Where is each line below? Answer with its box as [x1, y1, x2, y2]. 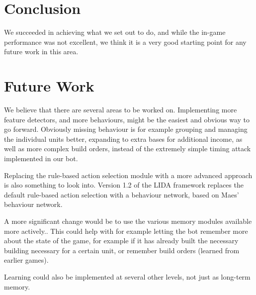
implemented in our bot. [4, 153, 78, 163]
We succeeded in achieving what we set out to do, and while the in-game [4, 27, 226, 37]
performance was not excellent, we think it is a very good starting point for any [4, 36, 247, 47]
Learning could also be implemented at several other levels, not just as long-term [4, 271, 251, 282]
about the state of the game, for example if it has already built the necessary [4, 235, 239, 246]
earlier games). [4, 255, 49, 265]
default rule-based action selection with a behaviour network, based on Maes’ [4, 189, 239, 199]
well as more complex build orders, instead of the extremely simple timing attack [4, 143, 251, 154]
